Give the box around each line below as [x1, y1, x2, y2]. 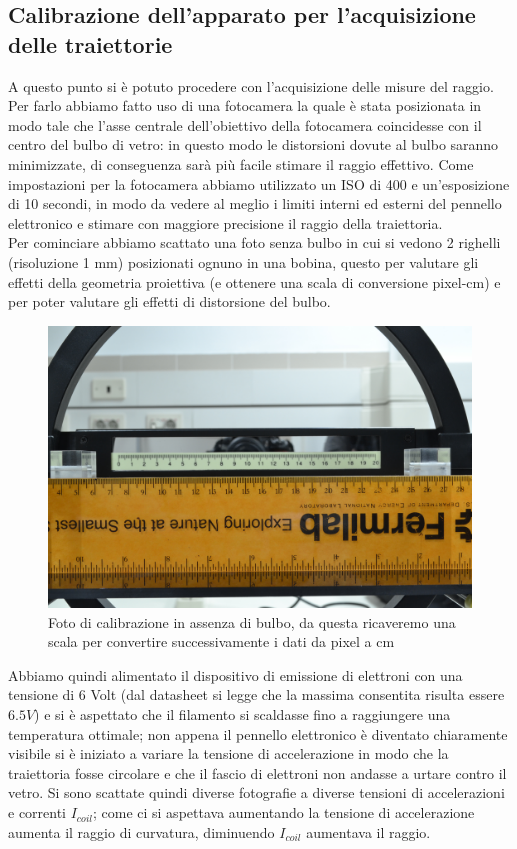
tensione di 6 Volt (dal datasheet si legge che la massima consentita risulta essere [8, 684, 505, 705]
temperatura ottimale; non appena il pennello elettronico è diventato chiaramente [8, 723, 508, 744]
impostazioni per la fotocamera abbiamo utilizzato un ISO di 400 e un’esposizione [8, 173, 510, 194]
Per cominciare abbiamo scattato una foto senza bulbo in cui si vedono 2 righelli [8, 232, 501, 253]
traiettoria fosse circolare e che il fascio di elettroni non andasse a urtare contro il [8, 762, 507, 783]
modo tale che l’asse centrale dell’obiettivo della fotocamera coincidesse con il [8, 114, 482, 135]
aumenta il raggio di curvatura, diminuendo [8, 821, 275, 842]
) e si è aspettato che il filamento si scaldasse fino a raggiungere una [34, 704, 451, 725]
